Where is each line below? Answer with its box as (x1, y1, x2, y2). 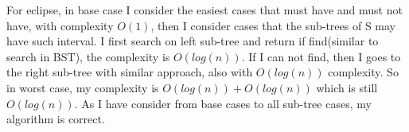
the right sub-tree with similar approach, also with (6, 64, 253, 80)
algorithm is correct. (6, 111, 105, 127)
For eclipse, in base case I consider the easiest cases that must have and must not (6, 2, 403, 17)
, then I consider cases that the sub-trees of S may (150, 17, 396, 33)
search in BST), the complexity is (6, 48, 170, 64)
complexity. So (328, 64, 399, 80)
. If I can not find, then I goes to (241, 48, 401, 64)
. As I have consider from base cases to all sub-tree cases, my (74, 95, 372, 111)
